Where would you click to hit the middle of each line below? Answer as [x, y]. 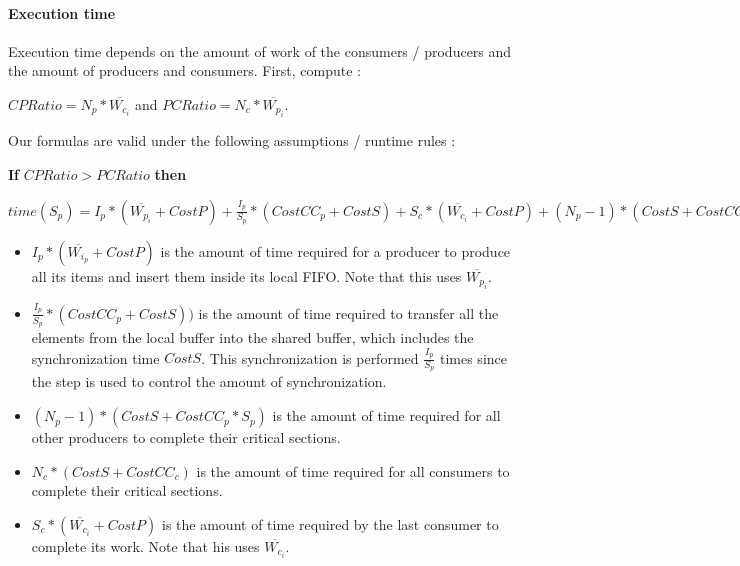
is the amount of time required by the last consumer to [330, 523]
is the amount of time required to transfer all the [348, 312]
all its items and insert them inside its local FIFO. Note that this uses [246, 275]
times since [473, 357]
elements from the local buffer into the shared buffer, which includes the [252, 336]
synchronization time [95, 357]
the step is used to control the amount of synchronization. [209, 381]
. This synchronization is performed [310, 357]
